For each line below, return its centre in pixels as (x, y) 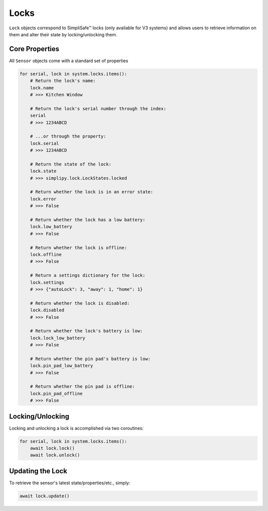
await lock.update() (44, 496)
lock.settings (47, 282)
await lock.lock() (52, 448)
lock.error (43, 199)
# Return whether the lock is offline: (79, 248)
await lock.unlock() (55, 455)
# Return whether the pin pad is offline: (82, 387)
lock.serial (45, 143)
